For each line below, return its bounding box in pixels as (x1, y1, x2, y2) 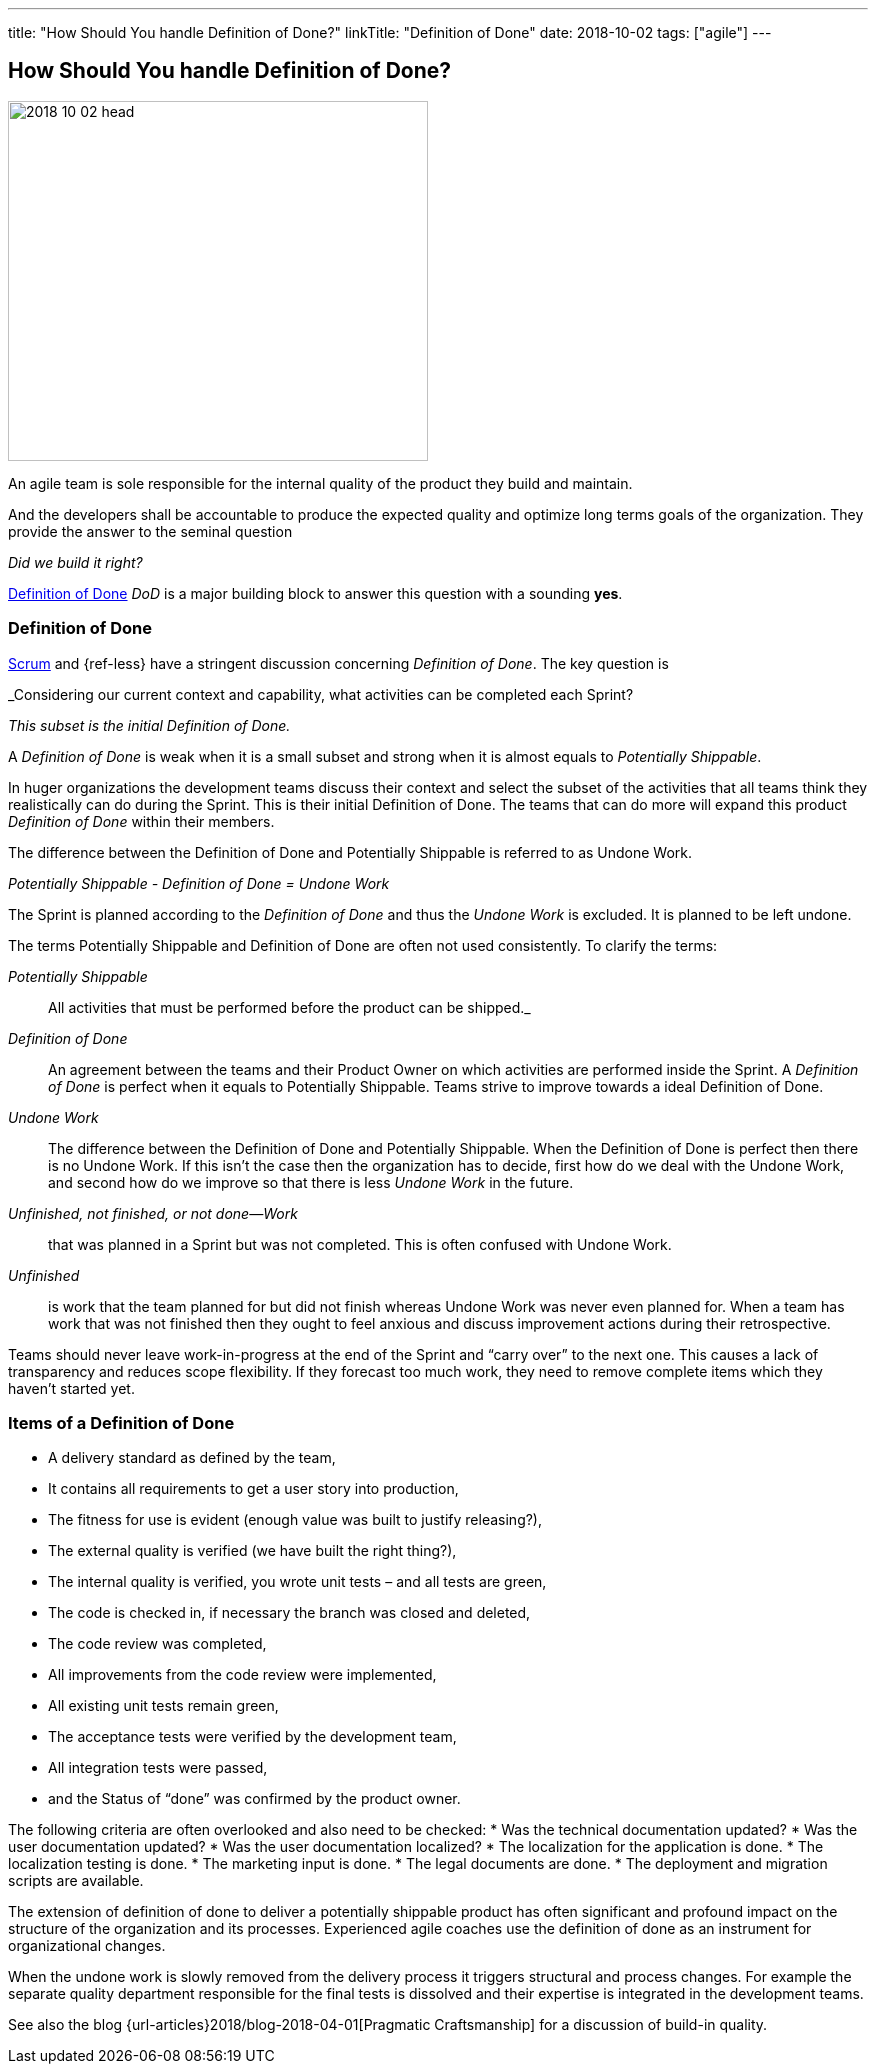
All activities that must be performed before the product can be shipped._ (48, 998, 531, 1016)
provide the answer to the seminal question (8, 522, 293, 540)
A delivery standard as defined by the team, (48, 1449, 336, 1467)
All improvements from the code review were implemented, (48, 1666, 437, 1684)
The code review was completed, (48, 1635, 267, 1653)
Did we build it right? (8, 553, 143, 571)
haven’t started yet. (8, 1379, 135, 1397)
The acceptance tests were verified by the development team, (48, 1728, 457, 1746)
